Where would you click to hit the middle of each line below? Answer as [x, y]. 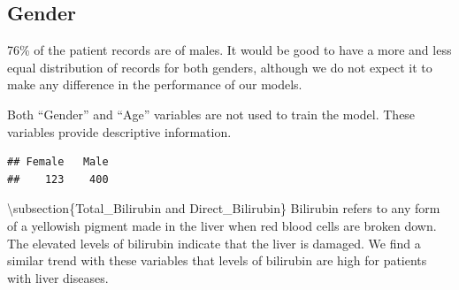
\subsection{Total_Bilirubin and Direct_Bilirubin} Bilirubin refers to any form [224, 208]
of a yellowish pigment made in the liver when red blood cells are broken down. [222, 225]
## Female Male [58, 162]
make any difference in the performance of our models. [155, 84]
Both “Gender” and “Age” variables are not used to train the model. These [211, 114]
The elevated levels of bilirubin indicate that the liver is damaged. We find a [214, 243]
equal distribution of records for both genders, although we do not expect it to [220, 67]
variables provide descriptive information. [119, 131]
